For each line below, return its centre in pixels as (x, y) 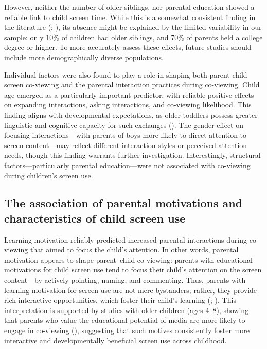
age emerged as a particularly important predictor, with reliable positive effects (129, 94)
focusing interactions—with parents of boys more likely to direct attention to (126, 135)
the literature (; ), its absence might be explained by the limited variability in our (133, 27)
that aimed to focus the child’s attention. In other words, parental (134, 250)
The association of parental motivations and (123, 203)
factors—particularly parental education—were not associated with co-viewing (127, 165)
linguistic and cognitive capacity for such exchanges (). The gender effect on (124, 125)
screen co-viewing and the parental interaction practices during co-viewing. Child (132, 85)
